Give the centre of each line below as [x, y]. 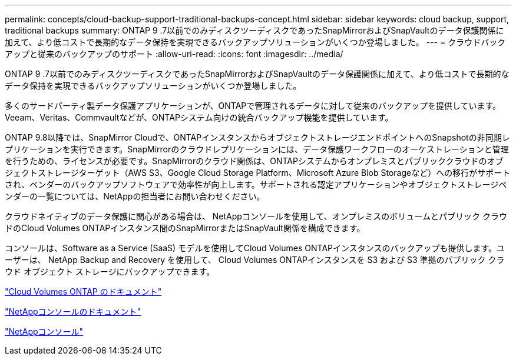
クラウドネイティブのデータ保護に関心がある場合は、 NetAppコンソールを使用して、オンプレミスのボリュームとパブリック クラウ [256, 216]
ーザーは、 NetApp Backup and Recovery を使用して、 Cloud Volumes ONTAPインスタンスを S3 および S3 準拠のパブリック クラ [255, 260]
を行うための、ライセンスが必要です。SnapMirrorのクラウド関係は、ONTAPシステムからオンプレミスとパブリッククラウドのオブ [254, 161]
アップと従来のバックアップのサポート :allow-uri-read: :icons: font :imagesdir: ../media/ [174, 54]
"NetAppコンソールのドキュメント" [73, 311]
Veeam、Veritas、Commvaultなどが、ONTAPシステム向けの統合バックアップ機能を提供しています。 [199, 117]
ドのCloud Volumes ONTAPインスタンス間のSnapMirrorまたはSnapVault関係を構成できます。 [185, 228]
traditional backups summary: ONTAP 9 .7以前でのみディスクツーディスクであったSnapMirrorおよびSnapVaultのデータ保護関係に [254, 30]
